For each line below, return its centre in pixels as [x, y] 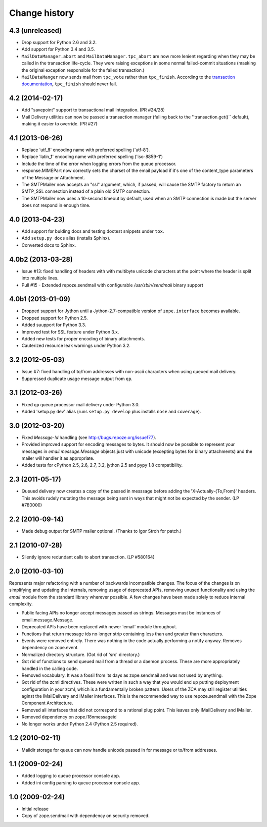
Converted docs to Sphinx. [49, 245]
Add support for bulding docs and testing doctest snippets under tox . [93, 231]
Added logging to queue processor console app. [71, 776]
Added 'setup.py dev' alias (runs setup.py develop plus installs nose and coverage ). [111, 411]
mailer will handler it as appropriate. [58, 458]
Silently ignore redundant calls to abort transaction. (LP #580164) [88, 557]
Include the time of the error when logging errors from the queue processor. [99, 164]
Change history [42, 13]
